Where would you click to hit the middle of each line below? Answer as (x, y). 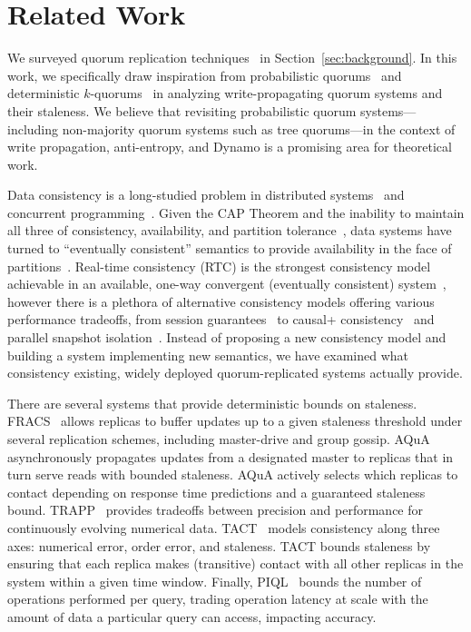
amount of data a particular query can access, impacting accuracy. (192, 616)
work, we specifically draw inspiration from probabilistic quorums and (205, 75)
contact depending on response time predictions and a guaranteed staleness (216, 492)
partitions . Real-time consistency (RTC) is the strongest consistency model (219, 266)
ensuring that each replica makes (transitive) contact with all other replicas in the (235, 563)
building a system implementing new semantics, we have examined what (208, 355)
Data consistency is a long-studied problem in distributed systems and (206, 195)
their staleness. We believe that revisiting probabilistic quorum (182, 110)
